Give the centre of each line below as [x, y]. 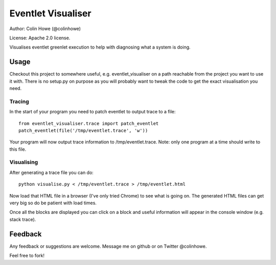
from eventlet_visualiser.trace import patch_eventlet [89, 123]
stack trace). [23, 219]
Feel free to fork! [27, 256]
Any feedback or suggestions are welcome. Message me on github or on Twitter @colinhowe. [108, 246]
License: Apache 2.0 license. [40, 38]
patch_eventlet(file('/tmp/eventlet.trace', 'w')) [83, 130]
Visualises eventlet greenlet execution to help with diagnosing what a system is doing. [100, 47]
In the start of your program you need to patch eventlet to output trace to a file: [93, 112]
